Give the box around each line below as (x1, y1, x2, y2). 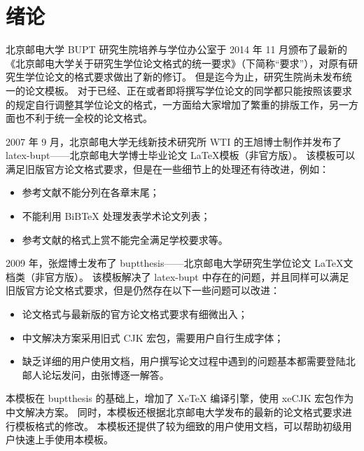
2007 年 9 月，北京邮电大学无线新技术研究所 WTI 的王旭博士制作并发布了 (6, 134, 342, 148)
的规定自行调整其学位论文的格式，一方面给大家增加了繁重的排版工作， (6, 97, 329, 111)
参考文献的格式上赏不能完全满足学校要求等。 (22, 232, 228, 247)
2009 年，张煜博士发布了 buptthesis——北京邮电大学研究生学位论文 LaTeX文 (6, 256, 353, 270)
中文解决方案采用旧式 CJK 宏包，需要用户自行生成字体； (22, 330, 284, 345)
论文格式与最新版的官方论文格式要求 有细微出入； (22, 307, 248, 321)
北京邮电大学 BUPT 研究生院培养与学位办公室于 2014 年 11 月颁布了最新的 (6, 42, 348, 57)
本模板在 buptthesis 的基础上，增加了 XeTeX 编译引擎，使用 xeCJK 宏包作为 (6, 391, 354, 405)
